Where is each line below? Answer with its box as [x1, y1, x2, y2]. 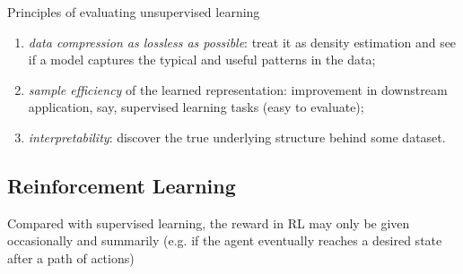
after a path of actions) [7, 248, 135, 267]
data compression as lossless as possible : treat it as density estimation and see [28, 32, 457, 51]
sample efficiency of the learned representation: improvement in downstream [28, 80, 448, 98]
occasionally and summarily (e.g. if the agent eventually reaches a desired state [7, 231, 442, 250]
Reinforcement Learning [7, 171, 236, 199]
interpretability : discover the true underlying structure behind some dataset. [28, 127, 446, 146]
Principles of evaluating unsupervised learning [7, 3, 260, 21]
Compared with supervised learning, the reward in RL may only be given [7, 213, 410, 232]
